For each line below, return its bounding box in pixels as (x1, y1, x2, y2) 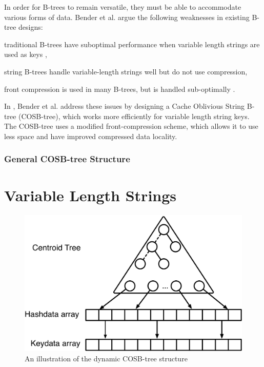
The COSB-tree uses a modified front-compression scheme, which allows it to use (4, 121, 258, 131)
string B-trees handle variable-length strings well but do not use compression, (4, 66, 248, 76)
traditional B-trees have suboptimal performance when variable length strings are (4, 38, 260, 49)
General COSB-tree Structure (4, 152, 130, 165)
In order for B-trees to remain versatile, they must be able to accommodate (4, 2, 241, 12)
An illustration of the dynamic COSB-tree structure (25, 353, 188, 363)
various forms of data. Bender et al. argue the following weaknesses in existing (4, 11, 250, 22)
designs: (18, 22, 43, 32)
